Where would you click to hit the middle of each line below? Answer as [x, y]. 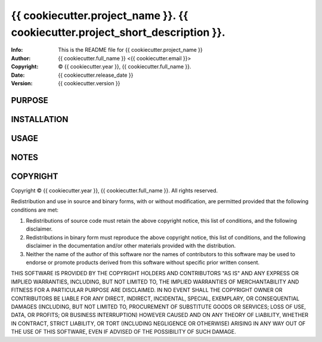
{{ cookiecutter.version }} [89, 83]
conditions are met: [35, 210]
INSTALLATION [40, 119]
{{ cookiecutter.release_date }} [96, 75]
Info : [17, 50]
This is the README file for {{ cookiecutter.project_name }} [130, 50]
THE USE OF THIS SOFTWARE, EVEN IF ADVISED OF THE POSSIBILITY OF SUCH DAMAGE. [124, 332]
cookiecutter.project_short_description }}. [118, 32]
